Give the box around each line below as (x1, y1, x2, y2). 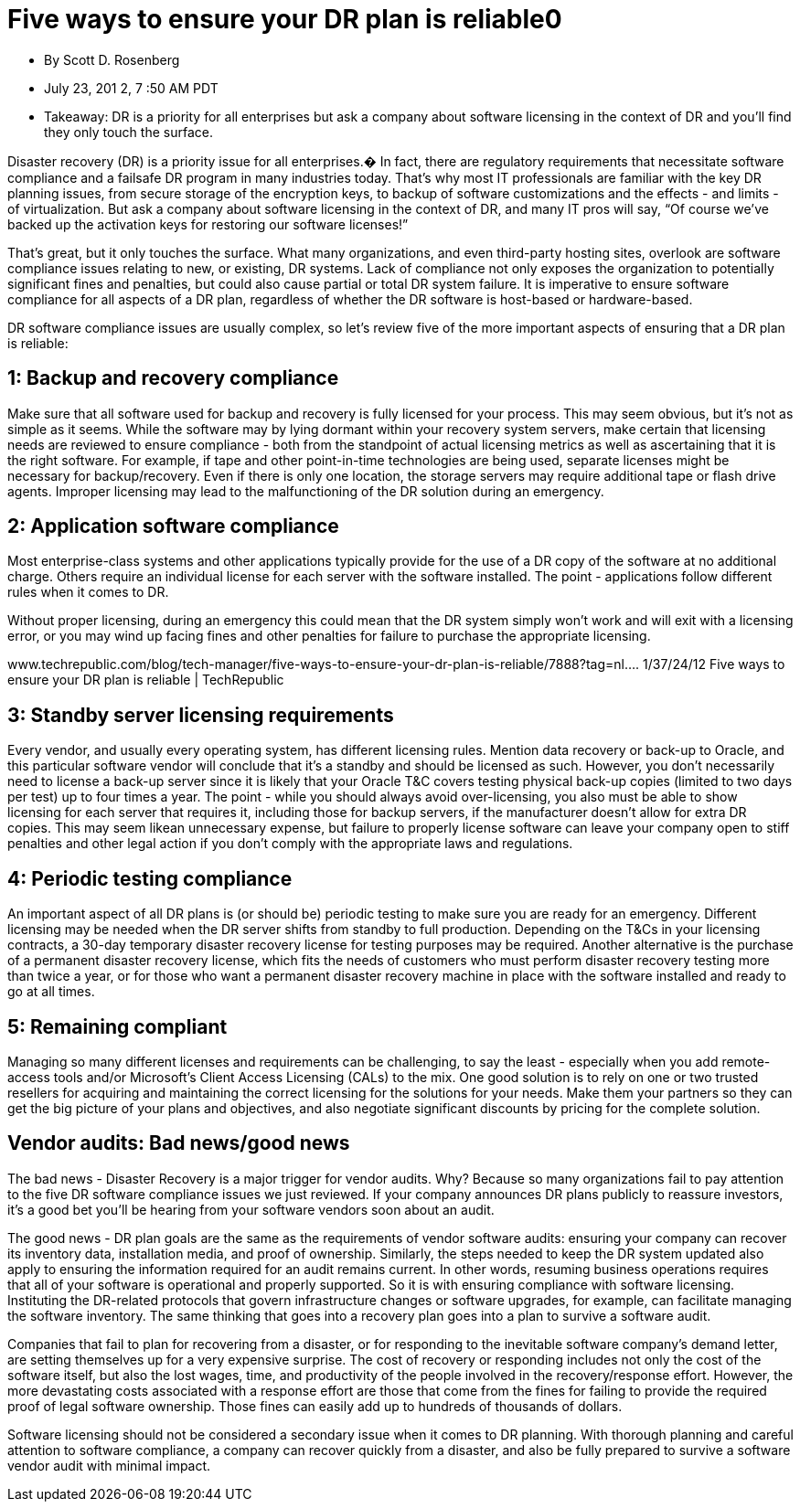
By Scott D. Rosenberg (44, 51, 180, 68)
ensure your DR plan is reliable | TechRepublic (7, 672, 284, 688)
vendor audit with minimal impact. (7, 1457, 211, 1473)
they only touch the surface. (44, 123, 213, 140)
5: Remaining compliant (7, 1015, 228, 1038)
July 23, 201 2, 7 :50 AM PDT (44, 80, 219, 96)
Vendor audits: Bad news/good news (7, 1132, 350, 1155)
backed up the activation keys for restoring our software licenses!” (7, 216, 409, 232)
